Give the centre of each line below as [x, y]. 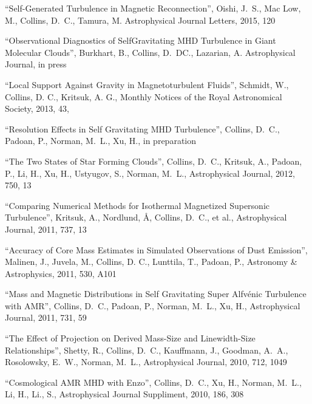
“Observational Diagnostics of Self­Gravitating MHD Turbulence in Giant [141, 40]
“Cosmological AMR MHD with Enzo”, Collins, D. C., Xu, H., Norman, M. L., [153, 382]
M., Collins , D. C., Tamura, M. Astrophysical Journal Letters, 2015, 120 [140, 20]
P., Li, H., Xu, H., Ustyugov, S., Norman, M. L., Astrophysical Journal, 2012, [150, 173]
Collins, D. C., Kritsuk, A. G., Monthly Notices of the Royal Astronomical [144, 96]
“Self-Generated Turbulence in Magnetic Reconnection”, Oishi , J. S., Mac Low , [153, 8]
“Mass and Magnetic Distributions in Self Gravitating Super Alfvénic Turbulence [156, 294]
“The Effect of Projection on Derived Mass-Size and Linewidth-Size [130, 338]
